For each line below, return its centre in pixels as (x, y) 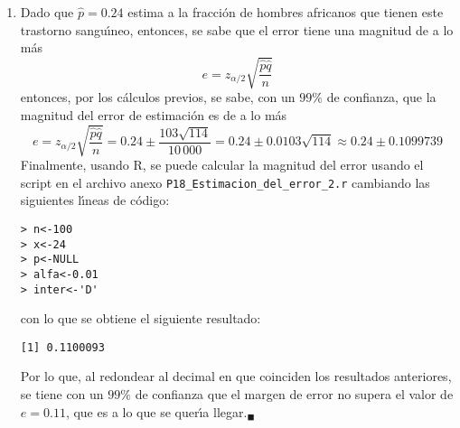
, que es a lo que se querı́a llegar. (156, 411)
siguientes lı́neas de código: (95, 200)
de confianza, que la (381, 97)
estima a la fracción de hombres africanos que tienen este (286, 12)
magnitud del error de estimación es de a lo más (154, 114)
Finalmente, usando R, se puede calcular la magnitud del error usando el (222, 165)
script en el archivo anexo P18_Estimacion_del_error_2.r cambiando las (225, 182)
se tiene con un (62, 394)
